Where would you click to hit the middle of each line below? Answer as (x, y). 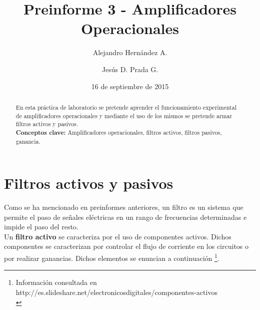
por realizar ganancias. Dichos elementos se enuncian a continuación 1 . (112, 257)
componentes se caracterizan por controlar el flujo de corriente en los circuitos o (126, 246)
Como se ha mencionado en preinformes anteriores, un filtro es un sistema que (124, 207)
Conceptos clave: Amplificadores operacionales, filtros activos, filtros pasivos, (119, 132)
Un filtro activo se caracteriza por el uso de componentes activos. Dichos (118, 236)
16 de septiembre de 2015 (130, 86)
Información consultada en (56, 282)
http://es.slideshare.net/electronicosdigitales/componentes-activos (116, 292)
